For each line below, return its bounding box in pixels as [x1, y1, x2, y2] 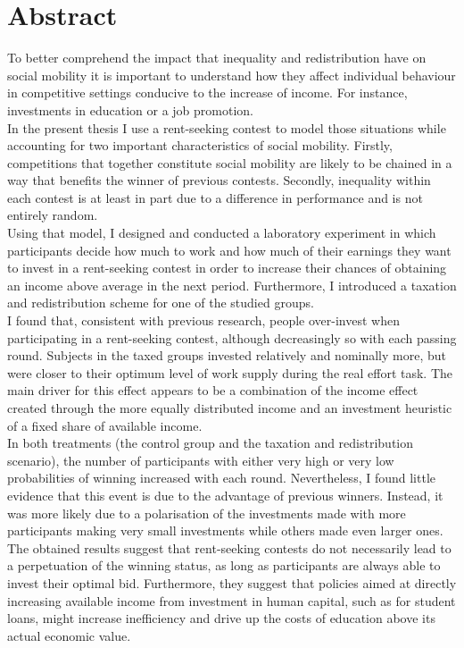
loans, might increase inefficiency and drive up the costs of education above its [7, 609, 435, 627]
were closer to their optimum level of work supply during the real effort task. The [7, 363, 453, 382]
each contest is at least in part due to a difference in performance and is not [7, 188, 423, 206]
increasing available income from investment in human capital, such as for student [7, 591, 456, 610]
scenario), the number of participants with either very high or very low [7, 450, 394, 469]
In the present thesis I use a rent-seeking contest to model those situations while [7, 118, 446, 137]
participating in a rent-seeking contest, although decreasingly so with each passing [7, 328, 457, 347]
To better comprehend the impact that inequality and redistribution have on [7, 48, 427, 67]
